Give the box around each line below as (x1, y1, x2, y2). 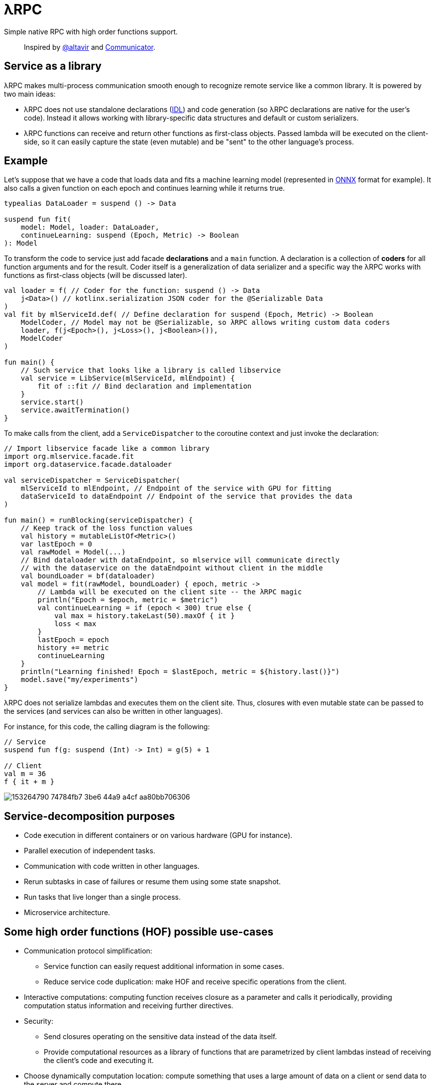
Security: (24, 1017, 53, 1026)
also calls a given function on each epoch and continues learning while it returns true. (4, 184, 285, 193)
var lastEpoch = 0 (20, 540, 93, 548)
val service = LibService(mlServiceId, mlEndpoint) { (20, 374, 235, 383)
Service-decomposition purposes (4, 810, 175, 822)
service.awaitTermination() (20, 406, 130, 414)
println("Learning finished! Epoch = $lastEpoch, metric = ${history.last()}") (20, 668, 340, 676)
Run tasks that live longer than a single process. (24, 893, 181, 902)
